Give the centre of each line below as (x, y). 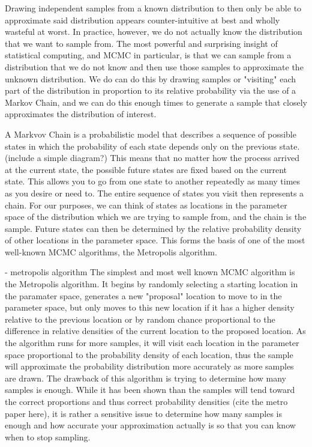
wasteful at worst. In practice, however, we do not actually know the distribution (154, 32)
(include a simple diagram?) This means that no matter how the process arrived (152, 158)
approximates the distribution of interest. (81, 114)
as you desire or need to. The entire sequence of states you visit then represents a (154, 193)
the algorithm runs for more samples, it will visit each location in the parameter (152, 343)
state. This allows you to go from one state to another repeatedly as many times (153, 181)
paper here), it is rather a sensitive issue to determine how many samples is (143, 413)
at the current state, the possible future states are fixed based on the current (146, 169)
